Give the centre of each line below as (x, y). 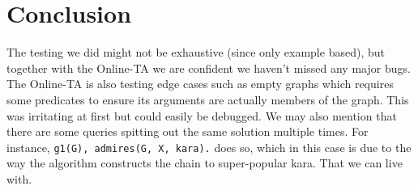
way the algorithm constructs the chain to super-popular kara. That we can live (205, 163)
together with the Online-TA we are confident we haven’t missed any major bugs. (209, 68)
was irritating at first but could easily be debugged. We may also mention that (202, 115)
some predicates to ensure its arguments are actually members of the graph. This (208, 99)
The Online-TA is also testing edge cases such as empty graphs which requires (200, 84)
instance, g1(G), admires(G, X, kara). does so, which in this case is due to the (209, 147)
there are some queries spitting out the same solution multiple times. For (188, 131)
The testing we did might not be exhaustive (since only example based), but (196, 52)
